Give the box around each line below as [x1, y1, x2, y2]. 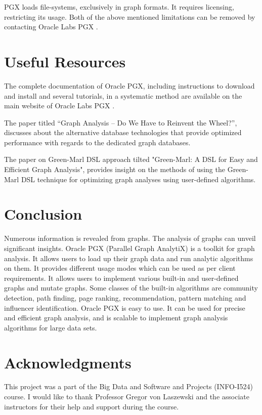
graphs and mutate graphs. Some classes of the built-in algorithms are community [4, 282, 258, 293]
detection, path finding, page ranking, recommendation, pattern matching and [4, 292, 246, 303]
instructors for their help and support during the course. [4, 401, 179, 411]
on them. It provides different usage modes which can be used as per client [4, 263, 236, 273]
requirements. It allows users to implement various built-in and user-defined [4, 272, 239, 283]
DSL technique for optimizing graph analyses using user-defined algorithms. [21, 174, 256, 184]
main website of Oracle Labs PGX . [4, 100, 115, 111]
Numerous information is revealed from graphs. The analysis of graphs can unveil [4, 233, 256, 243]
